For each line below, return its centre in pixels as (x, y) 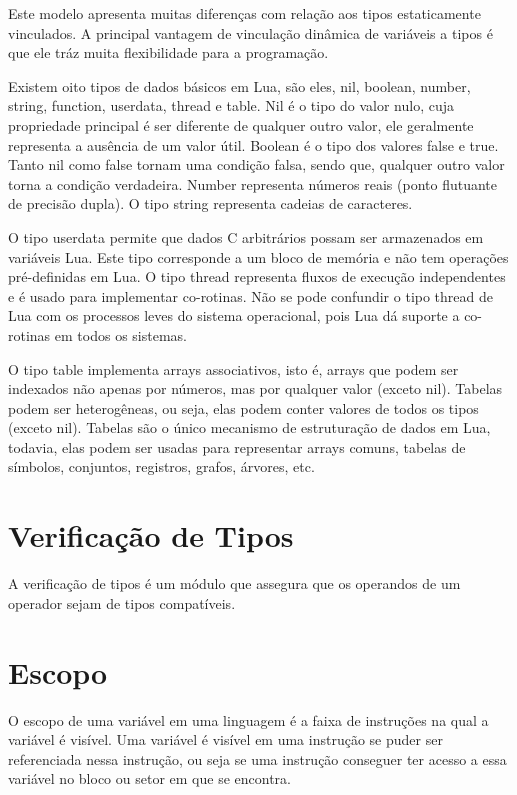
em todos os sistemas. (120, 334)
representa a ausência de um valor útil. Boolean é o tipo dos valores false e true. (253, 144)
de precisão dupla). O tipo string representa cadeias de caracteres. (210, 203)
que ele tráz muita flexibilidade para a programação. (168, 52)
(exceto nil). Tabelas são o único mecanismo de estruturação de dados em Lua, (249, 427)
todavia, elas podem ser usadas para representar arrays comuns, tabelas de (237, 446)
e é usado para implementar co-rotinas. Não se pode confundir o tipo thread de (250, 295)
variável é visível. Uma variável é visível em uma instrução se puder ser (225, 739)
